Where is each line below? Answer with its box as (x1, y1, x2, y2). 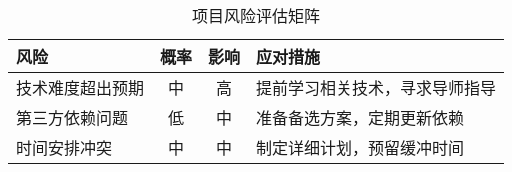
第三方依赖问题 (16, 106, 129, 129)
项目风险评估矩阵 (192, 4, 321, 27)
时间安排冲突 (16, 136, 113, 159)
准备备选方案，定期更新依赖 (256, 106, 465, 129)
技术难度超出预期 (16, 76, 145, 99)
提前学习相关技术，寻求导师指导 (256, 76, 497, 99)
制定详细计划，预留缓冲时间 (256, 136, 465, 159)
